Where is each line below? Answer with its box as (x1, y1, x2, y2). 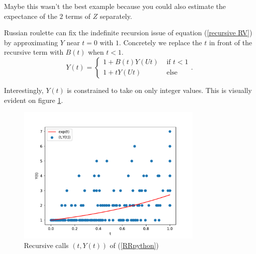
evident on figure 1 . (4, 94, 63, 105)
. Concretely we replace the (119, 37, 202, 47)
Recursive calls (24, 240, 69, 251)
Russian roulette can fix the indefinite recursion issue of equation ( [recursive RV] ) (4, 27, 253, 38)
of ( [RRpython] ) (110, 240, 159, 251)
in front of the (209, 37, 252, 47)
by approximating (4, 37, 58, 47)
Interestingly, (4, 85, 44, 95)
